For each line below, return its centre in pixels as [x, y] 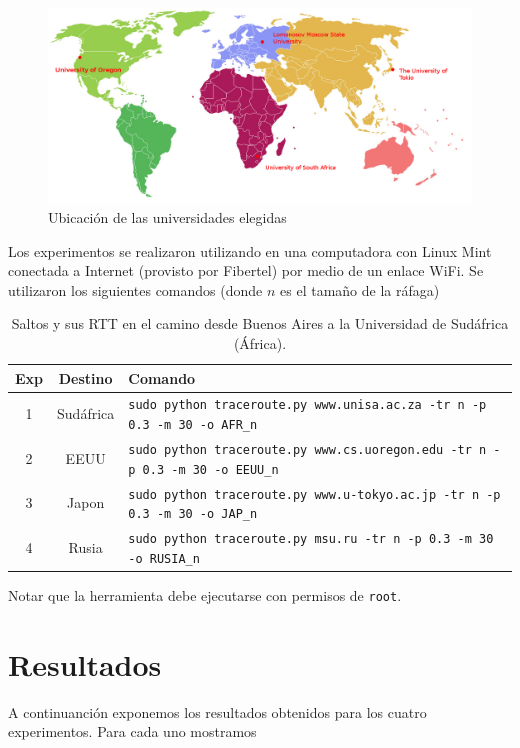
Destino [85, 377]
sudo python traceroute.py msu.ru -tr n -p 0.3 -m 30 [311, 539]
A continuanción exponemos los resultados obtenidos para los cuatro [217, 711]
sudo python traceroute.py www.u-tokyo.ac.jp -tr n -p [314, 494]
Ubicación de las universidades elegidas [167, 217]
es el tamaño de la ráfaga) [360, 289]
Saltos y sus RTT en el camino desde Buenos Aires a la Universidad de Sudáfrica [260, 323]
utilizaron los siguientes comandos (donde [135, 289]
